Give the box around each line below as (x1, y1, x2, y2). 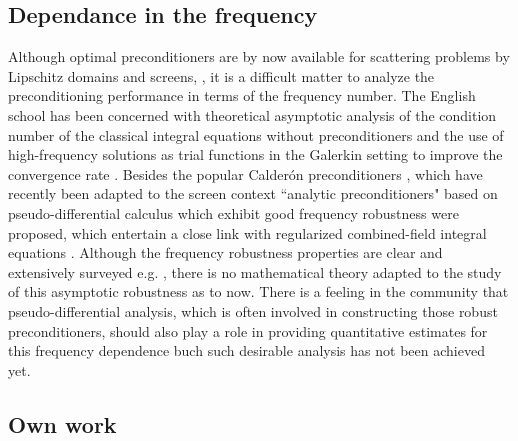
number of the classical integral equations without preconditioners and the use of (8, 124, 504, 145)
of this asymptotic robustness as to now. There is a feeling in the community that (8, 281, 509, 302)
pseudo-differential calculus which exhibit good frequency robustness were (8, 202, 459, 223)
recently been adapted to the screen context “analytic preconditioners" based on (8, 183, 498, 204)
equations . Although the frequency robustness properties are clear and (8, 242, 443, 263)
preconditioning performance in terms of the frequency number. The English (8, 85, 476, 106)
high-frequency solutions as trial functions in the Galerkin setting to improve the (8, 144, 503, 165)
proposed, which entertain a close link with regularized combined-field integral (8, 222, 487, 243)
